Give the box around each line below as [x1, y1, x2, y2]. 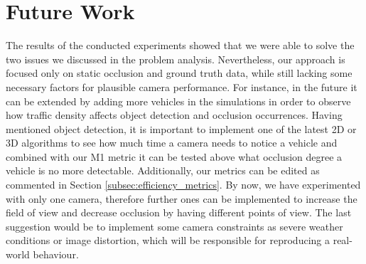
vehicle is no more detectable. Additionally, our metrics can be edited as [6, 163, 320, 178]
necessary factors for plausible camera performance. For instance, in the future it [6, 79, 357, 94]
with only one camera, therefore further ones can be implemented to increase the [6, 191, 357, 206]
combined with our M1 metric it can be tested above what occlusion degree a [6, 149, 343, 164]
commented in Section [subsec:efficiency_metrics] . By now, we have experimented [6, 177, 361, 192]
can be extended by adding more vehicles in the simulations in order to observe [6, 93, 351, 108]
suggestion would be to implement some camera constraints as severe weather [6, 218, 343, 233]
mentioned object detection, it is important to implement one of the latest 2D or [6, 121, 357, 136]
